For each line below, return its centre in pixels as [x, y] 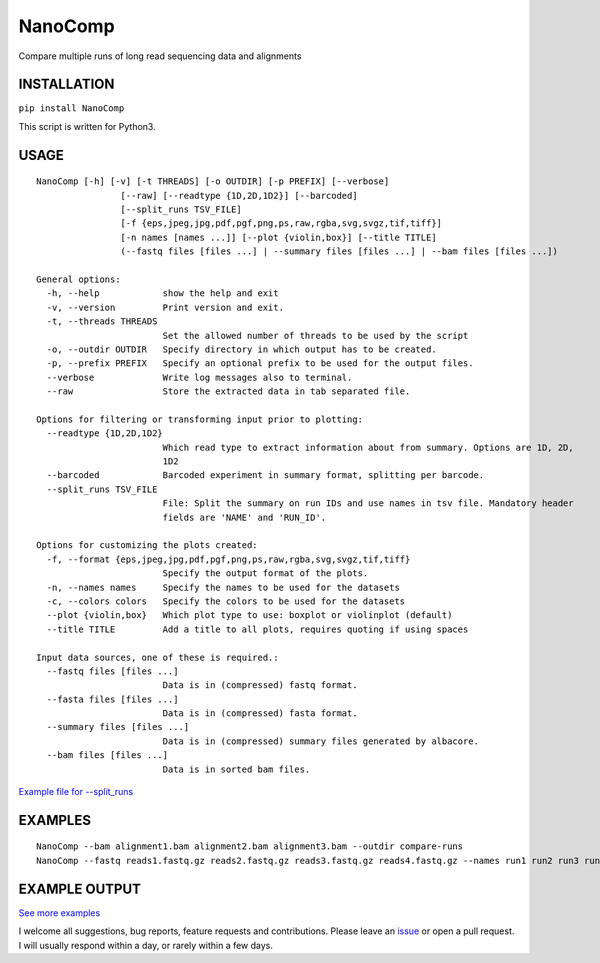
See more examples [59, 912]
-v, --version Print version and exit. [165, 307]
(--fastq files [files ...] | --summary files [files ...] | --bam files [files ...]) [339, 251]
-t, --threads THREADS [102, 321]
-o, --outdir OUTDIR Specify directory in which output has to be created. [241, 349]
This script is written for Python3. [87, 126]
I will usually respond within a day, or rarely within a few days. [146, 945]
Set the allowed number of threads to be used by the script [315, 335]
